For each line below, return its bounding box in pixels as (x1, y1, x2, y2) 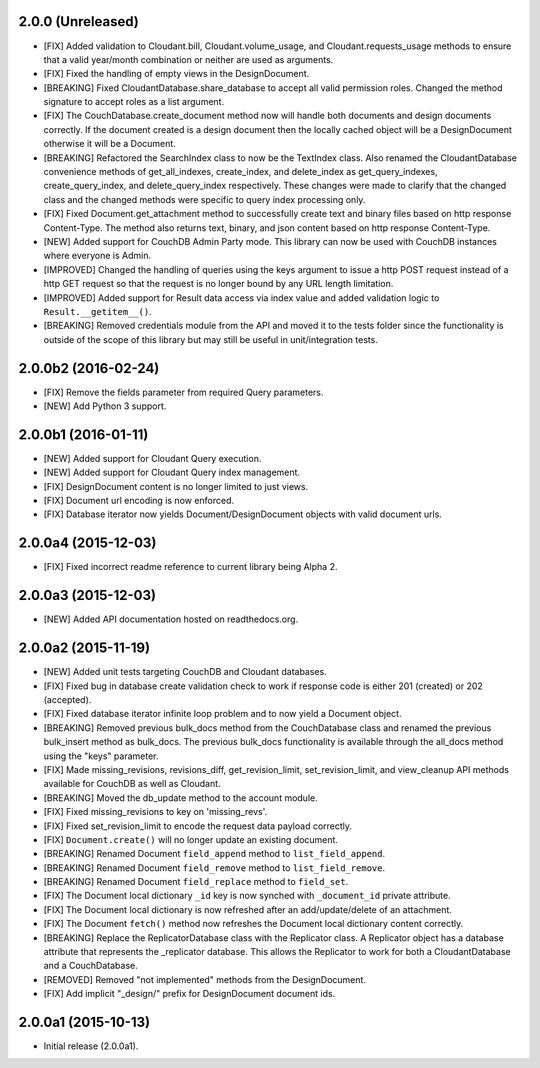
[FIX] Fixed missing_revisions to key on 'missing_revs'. (43, 806, 268, 818)
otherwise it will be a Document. (43, 138, 177, 150)
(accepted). (43, 693, 92, 705)
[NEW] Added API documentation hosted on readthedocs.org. (43, 613, 299, 625)
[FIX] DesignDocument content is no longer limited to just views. (43, 480, 309, 492)
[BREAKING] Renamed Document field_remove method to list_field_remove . (43, 861, 385, 874)
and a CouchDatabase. (43, 960, 139, 972)
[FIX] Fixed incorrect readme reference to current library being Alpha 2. (43, 561, 338, 573)
